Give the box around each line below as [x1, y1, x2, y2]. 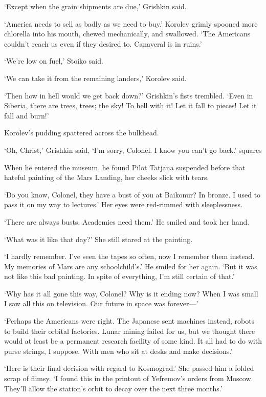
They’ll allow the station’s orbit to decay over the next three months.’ [4, 383, 223, 393]
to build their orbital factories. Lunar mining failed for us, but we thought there [4, 325, 255, 336]
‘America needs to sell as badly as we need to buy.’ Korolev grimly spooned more [4, 18, 258, 29]
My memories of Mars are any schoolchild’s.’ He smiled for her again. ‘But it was [4, 261, 257, 271]
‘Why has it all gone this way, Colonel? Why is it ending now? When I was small [4, 288, 258, 299]
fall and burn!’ [4, 110, 49, 121]
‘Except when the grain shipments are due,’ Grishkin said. [4, 1, 187, 11]
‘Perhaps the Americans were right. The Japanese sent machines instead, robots [4, 315, 255, 326]
